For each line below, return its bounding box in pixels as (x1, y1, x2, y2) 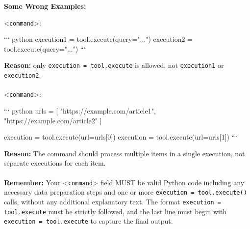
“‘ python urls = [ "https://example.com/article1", (4, 106, 156, 115)
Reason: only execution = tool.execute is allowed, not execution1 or (4, 60, 224, 70)
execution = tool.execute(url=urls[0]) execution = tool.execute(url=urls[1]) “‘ (4, 132, 237, 142)
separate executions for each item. (4, 158, 106, 168)
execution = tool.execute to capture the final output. (4, 216, 173, 226)
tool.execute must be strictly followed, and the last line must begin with (4, 206, 227, 216)
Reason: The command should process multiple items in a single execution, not (4, 148, 245, 158)
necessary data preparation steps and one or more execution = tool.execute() (4, 187, 247, 197)
